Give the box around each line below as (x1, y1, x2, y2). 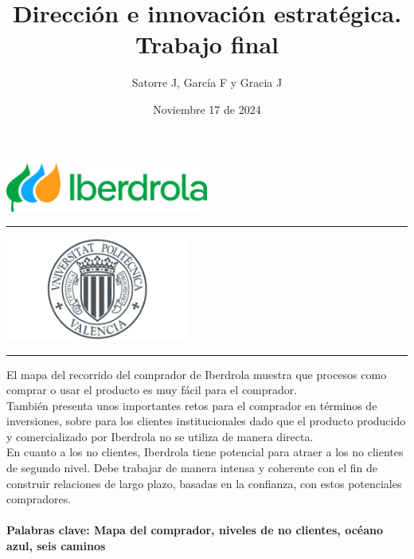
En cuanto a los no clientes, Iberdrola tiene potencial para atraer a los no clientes (6, 444, 404, 460)
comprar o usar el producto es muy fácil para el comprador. (6, 381, 298, 398)
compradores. (6, 491, 72, 507)
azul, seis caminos (6, 537, 106, 554)
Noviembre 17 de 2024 (153, 100, 261, 117)
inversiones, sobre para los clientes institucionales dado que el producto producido (6, 412, 406, 429)
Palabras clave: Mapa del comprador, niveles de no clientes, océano (6, 522, 384, 538)
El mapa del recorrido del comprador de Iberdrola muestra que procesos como (6, 365, 387, 382)
